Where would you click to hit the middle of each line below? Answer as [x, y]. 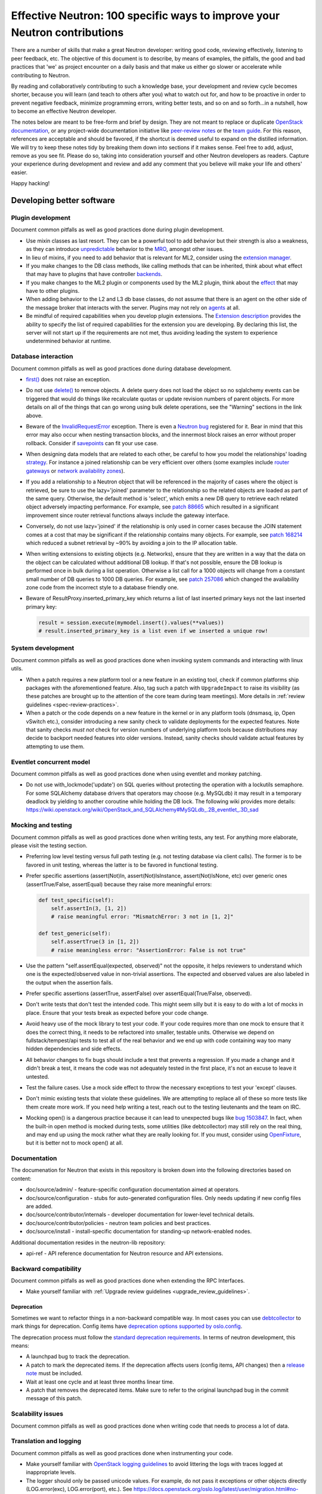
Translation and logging [46, 1441]
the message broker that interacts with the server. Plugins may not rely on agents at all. [133, 307]
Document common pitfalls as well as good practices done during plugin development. [117, 229]
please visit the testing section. [49, 845]
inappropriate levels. [51, 1472]
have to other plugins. [53, 291]
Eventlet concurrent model [51, 762]
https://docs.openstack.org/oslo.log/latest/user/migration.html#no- [216, 1489]
